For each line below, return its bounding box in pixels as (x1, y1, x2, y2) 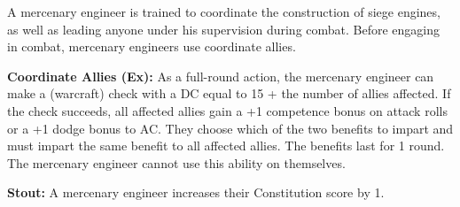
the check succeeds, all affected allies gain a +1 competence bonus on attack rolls (7, 101, 448, 119)
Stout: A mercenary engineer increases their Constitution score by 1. (7, 183, 385, 202)
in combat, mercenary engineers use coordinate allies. (7, 37, 296, 56)
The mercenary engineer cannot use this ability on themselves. (7, 153, 346, 172)
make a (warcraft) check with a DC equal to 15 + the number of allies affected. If (7, 84, 451, 103)
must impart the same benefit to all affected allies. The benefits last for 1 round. (7, 136, 445, 155)
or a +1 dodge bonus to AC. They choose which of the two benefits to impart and (7, 119, 454, 137)
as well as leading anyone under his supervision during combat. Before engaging (7, 19, 441, 38)
